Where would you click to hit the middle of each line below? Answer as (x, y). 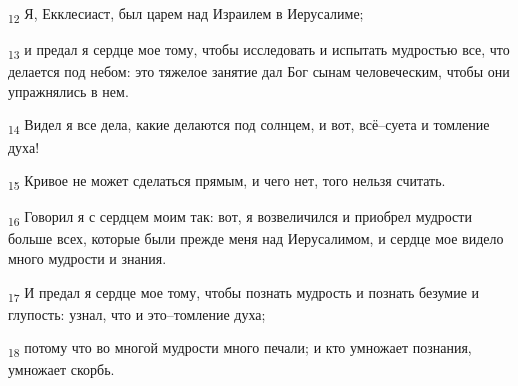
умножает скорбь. (61, 369)
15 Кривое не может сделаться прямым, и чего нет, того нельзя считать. (227, 181)
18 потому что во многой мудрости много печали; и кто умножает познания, (240, 349)
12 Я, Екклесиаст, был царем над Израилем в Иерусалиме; (186, 14)
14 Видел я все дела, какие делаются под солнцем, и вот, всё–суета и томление (249, 126)
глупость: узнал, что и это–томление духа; (137, 313)
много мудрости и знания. (87, 258)
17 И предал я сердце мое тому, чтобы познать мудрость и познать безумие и (244, 293)
